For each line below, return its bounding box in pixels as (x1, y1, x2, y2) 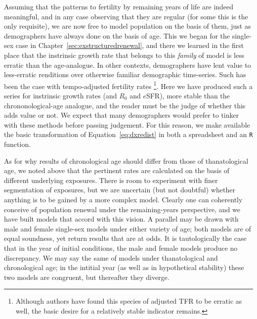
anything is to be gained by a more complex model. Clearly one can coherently (4, 194, 243, 204)
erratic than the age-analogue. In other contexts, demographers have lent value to (4, 59, 251, 70)
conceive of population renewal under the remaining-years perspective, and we (4, 204, 240, 214)
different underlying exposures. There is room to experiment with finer (4, 175, 218, 185)
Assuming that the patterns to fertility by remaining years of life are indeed (4, 1, 234, 11)
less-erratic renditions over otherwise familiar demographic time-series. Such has (4, 69, 246, 80)
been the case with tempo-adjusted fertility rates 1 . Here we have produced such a (4, 79, 253, 91)
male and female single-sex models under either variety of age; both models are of (4, 223, 251, 233)
